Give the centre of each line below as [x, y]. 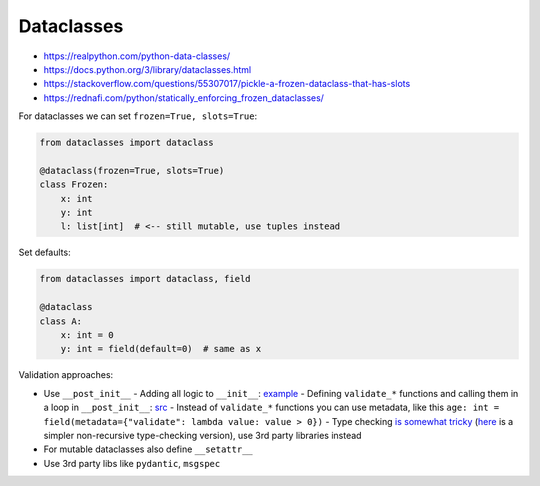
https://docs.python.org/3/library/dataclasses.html [147, 69]
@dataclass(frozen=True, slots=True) [132, 170]
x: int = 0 [87, 334]
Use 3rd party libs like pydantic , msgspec [132, 463]
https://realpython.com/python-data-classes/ [137, 56]
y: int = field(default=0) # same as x [161, 349]
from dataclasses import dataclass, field [145, 279]
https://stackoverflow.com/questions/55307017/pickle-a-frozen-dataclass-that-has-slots [227, 84]
